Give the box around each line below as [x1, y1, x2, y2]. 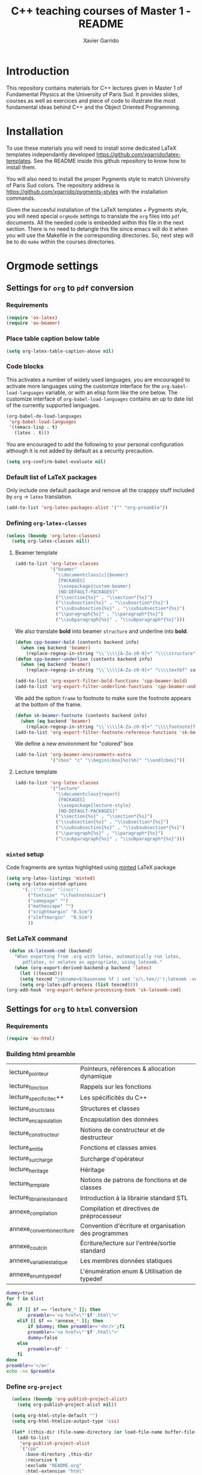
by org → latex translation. [6, 493, 73, 500]
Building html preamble [6, 1050, 76, 1058]
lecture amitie [9, 1143, 43, 1153]
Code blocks [6, 362, 44, 371]
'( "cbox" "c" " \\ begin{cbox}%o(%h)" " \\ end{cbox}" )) [50, 757, 185, 763]
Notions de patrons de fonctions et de [80, 1176, 188, 1184]
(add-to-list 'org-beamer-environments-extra [14, 752, 131, 758]
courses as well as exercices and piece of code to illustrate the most [6, 97, 176, 104]
